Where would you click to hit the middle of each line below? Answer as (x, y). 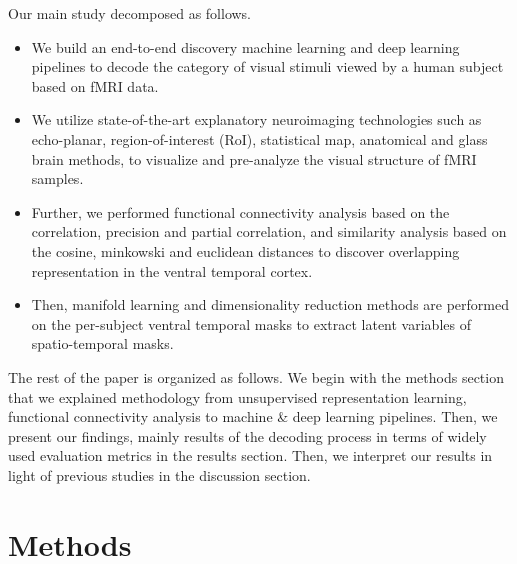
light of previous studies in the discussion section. (159, 474)
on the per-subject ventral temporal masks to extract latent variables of (251, 323)
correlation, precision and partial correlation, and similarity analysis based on (269, 231)
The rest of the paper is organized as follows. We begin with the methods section (256, 376)
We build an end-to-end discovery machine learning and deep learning (245, 46)
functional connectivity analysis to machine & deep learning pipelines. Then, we (253, 416)
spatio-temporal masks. (102, 343)
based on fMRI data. (95, 85)
